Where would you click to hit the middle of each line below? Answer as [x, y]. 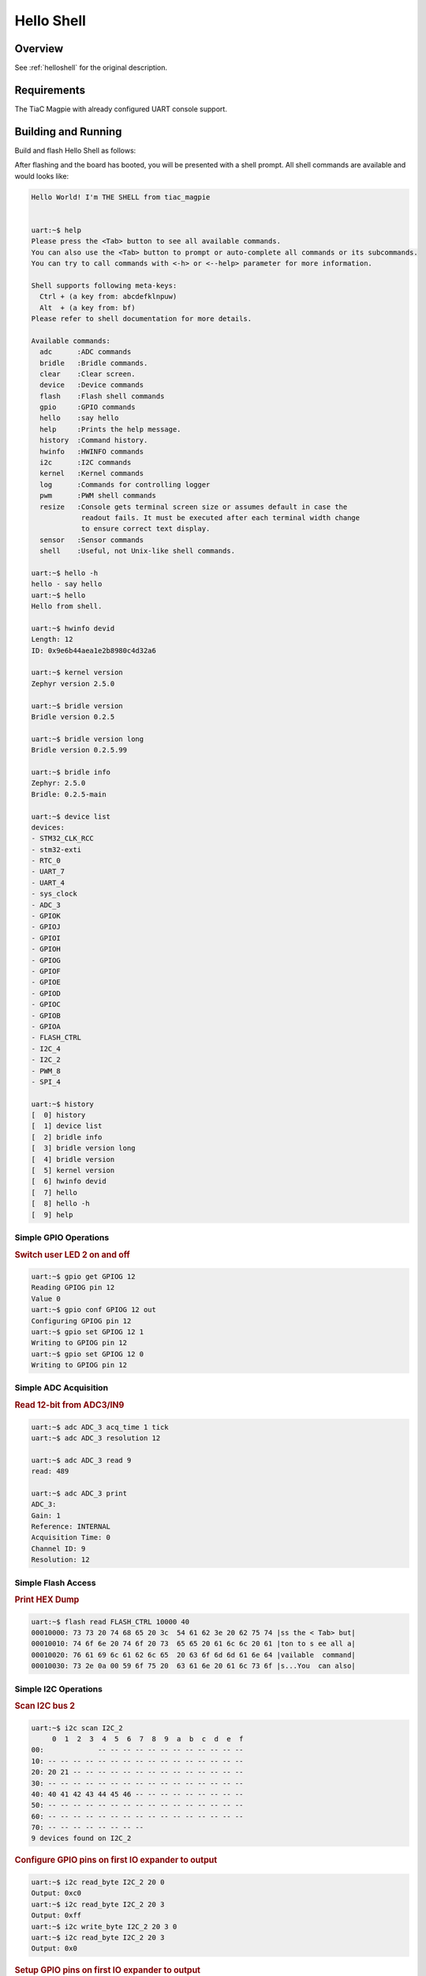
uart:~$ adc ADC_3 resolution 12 [96, 1438]
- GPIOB [46, 1015]
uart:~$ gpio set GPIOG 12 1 [88, 1331]
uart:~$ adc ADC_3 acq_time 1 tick [100, 1427]
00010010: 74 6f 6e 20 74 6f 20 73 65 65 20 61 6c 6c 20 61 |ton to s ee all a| [194, 1644]
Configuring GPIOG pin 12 [81, 1321]
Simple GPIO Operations [62, 1237]
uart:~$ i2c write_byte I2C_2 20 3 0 [104, 1926]
